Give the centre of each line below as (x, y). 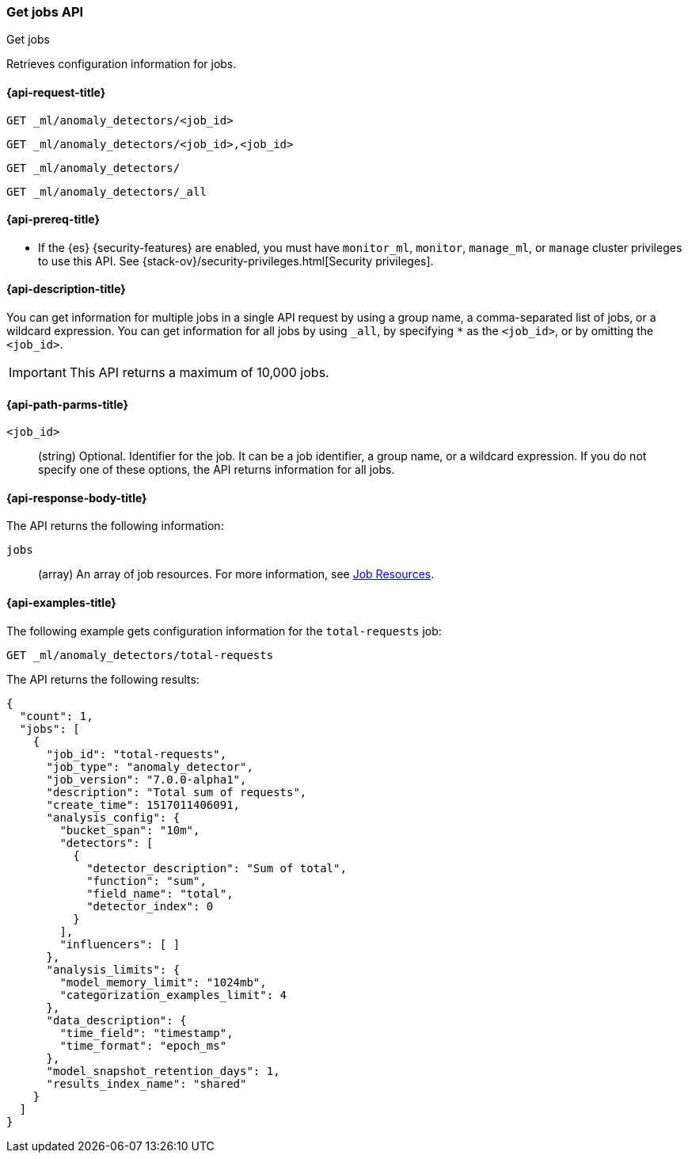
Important (38, 373)
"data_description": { (116, 1020)
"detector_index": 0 (150, 906)
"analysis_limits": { (113, 969)
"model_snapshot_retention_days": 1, (163, 1071)
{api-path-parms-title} (68, 404)
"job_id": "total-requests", (137, 754)
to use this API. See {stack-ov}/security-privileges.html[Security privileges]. (236, 261)
